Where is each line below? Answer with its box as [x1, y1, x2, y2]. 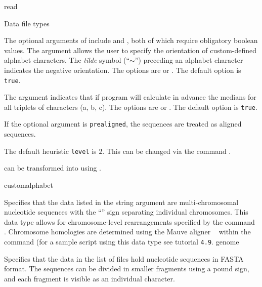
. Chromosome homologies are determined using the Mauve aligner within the [4, 226, 251, 237]
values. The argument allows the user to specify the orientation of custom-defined [4, 45, 257, 55]
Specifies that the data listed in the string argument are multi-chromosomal [4, 196, 239, 207]
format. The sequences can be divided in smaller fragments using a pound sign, [4, 263, 249, 274]
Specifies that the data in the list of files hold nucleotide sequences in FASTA [4, 253, 244, 264]
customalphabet [4, 179, 53, 190]
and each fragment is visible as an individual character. [4, 273, 175, 283]
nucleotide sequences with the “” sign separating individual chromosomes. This [4, 207, 248, 217]
